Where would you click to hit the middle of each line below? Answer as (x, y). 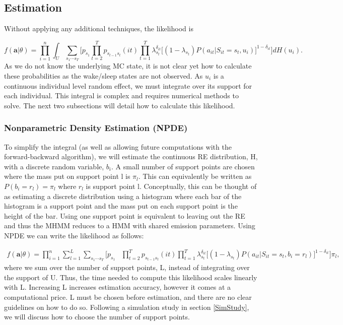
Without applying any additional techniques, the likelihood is (99, 28)
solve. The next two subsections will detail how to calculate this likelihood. (120, 105)
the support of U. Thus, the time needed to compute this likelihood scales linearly (131, 277)
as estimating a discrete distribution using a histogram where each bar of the (123, 196)
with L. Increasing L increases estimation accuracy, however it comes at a (118, 287)
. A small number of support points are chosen (183, 166)
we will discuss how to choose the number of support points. (97, 317)
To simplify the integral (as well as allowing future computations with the (118, 146)
